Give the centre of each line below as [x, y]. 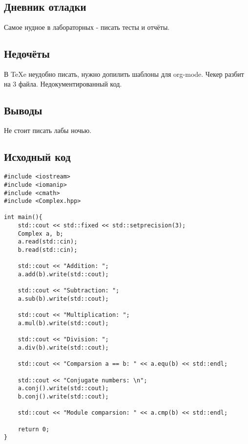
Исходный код [37, 157]
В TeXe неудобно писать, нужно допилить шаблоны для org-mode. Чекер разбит [124, 74]
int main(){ [23, 217]
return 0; [34, 429]
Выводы [23, 110]
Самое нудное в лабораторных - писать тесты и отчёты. [87, 27]
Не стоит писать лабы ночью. [48, 130]
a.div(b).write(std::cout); [63, 347]
